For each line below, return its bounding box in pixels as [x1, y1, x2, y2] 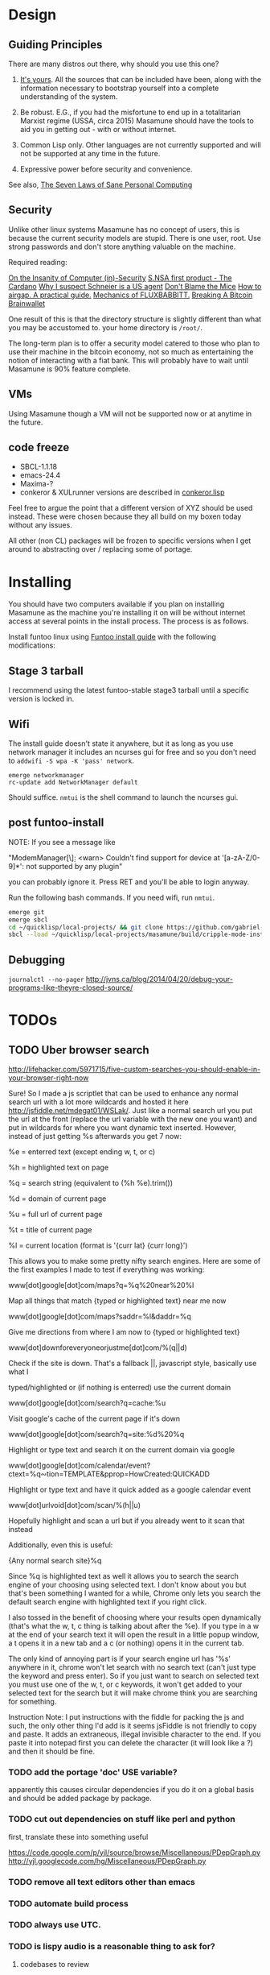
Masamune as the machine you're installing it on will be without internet [8, 608, 246, 618]
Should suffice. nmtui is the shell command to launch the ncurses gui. [8, 793, 239, 802]
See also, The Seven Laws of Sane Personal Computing [8, 180, 193, 189]
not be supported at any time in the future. [19, 149, 161, 158]
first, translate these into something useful [8, 1832, 149, 1841]
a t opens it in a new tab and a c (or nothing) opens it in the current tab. [8, 1638, 244, 1648]
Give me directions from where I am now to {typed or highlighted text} [8, 1327, 240, 1337]
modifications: [8, 640, 56, 650]
